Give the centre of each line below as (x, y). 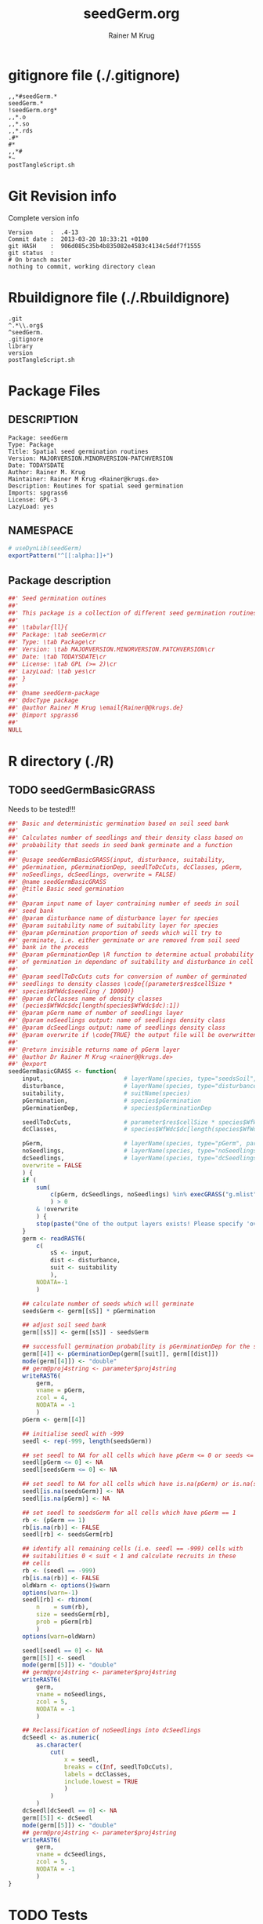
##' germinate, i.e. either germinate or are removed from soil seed (124, 940)
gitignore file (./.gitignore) (94, 75)
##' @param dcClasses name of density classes (85, 999)
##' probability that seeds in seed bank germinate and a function (121, 845)
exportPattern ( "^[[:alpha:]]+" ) (61, 556)
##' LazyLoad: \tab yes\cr (52, 671)
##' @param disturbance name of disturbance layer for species (113, 918)
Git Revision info (63, 196)
